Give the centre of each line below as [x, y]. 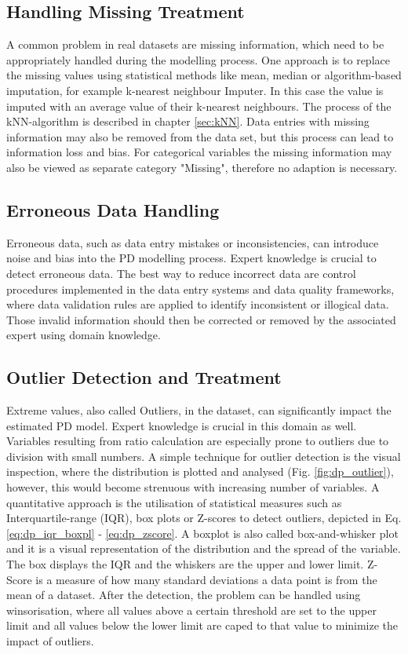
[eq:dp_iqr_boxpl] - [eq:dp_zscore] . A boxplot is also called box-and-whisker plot [202, 533]
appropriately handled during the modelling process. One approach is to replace [198, 59]
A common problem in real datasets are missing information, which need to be [195, 44]
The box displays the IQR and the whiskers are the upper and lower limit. [185, 564]
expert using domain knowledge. [84, 335]
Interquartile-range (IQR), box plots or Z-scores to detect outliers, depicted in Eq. [204, 518]
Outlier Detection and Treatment [144, 377]
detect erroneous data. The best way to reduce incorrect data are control [181, 273]
